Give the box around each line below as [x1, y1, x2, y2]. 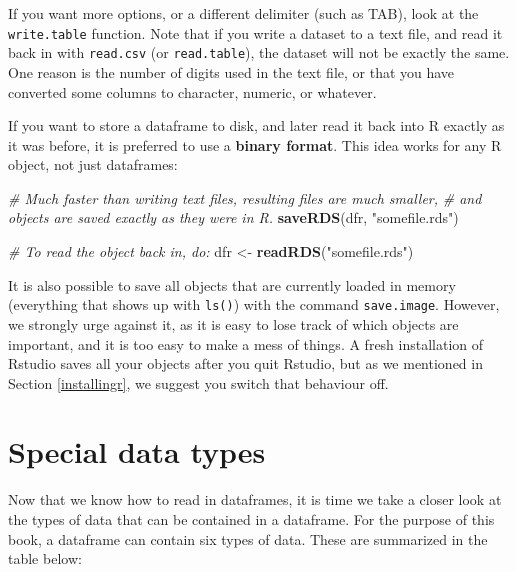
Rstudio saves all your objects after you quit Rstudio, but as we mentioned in [8, 353, 483, 374]
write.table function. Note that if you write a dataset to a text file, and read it [8, 22, 503, 43]
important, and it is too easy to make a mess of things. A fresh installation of [8, 333, 484, 354]
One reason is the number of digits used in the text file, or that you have [8, 61, 455, 82]
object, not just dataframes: [8, 154, 178, 175]
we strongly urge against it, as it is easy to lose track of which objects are [8, 313, 459, 334]
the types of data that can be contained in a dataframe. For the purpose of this [8, 509, 495, 529]
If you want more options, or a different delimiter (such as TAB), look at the [8, 3, 479, 23]
